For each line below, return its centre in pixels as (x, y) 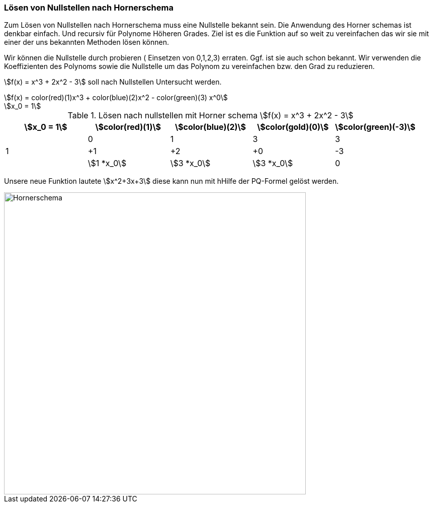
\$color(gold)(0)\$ (293, 127)
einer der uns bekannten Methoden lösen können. (86, 42)
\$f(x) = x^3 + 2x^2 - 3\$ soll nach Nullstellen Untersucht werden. (113, 82)
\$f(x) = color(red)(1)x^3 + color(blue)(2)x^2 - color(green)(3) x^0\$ (116, 98)
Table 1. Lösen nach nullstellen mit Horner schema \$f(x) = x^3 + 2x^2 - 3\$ (210, 116)
